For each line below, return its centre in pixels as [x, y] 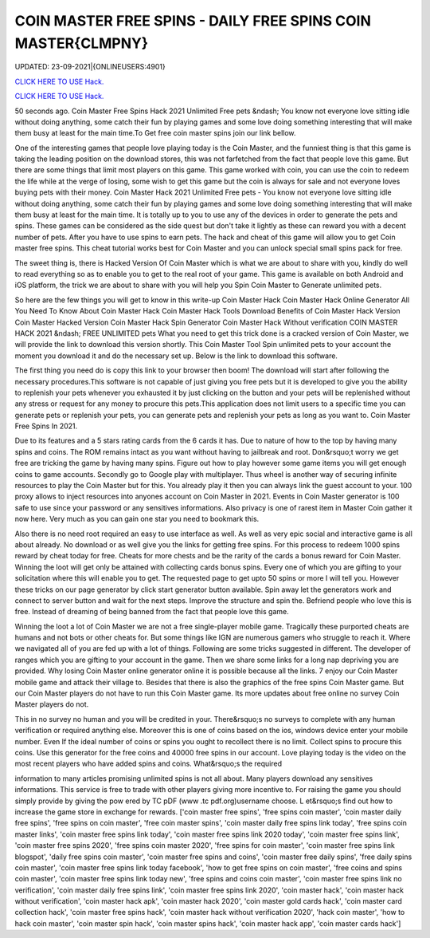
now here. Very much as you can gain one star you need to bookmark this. [137, 519]
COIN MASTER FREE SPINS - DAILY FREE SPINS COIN [193, 21]
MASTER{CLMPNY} [82, 43]
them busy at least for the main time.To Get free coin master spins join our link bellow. [155, 133]
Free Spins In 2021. [46, 426]
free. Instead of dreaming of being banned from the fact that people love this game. [152, 612]
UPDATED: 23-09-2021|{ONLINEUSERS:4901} [90, 67]
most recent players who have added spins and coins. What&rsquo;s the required [149, 764]
